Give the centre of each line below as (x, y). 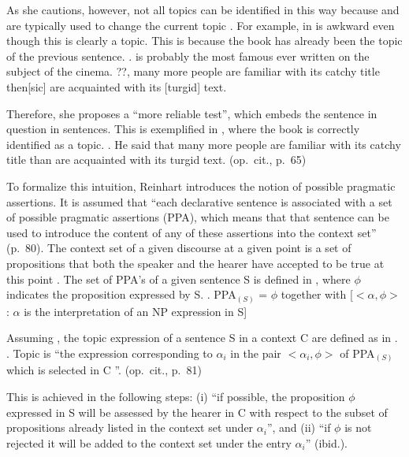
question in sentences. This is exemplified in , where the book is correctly (183, 129)
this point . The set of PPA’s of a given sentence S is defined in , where (178, 279)
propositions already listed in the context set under (130, 427)
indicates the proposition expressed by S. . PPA (121, 294)
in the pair (256, 353)
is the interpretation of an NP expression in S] (136, 311)
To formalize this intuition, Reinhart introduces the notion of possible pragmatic (201, 186)
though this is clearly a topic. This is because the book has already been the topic (204, 41)
